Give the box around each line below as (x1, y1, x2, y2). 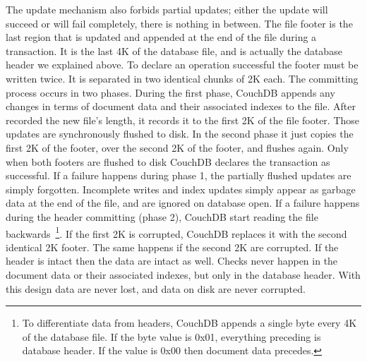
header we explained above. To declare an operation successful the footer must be (6, 57, 359, 72)
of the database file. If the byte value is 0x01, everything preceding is (22, 329, 321, 344)
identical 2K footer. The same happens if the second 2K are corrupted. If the (6, 239, 339, 254)
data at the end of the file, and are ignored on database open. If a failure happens (6, 195, 360, 210)
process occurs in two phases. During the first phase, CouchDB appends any (6, 85, 335, 99)
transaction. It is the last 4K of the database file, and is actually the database (6, 43, 342, 58)
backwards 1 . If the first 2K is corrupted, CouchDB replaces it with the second (6, 224, 347, 241)
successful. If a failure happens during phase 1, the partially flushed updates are (6, 168, 351, 183)
